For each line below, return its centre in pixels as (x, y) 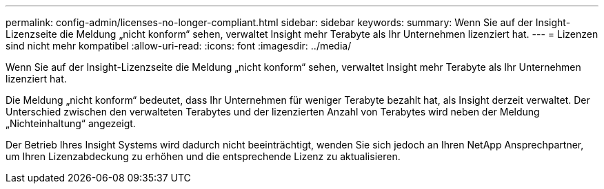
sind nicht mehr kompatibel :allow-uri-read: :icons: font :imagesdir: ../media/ (179, 46)
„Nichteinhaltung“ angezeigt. (71, 123)
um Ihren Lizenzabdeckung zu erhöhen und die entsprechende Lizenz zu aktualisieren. (203, 156)
